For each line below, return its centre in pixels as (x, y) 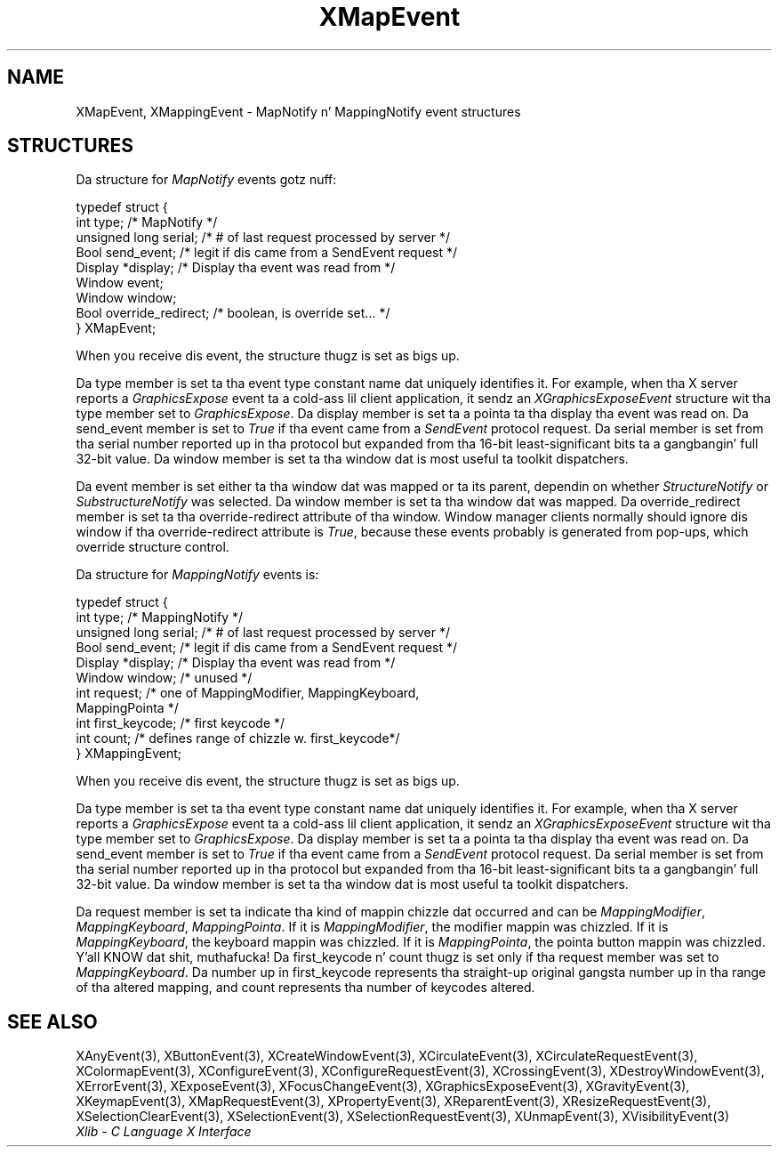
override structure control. (153, 547)
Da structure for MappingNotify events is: (197, 575)
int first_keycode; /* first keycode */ (181, 723)
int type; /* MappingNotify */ (160, 617)
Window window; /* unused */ (164, 678)
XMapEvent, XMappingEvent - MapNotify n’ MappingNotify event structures (298, 111)
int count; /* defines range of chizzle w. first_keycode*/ (238, 738)
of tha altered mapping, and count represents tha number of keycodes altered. (305, 988)
